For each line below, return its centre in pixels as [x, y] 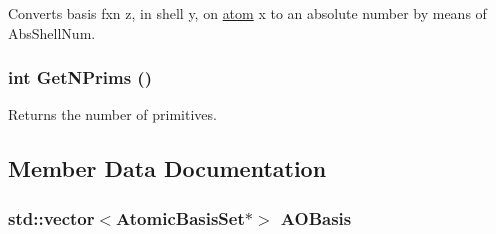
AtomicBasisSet [180, 217]
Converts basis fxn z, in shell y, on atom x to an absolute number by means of [247, 13]
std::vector [51, 217]
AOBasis [316, 217]
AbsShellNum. [52, 32]
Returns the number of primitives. [112, 114]
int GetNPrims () [80, 77]
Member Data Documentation [167, 168]
